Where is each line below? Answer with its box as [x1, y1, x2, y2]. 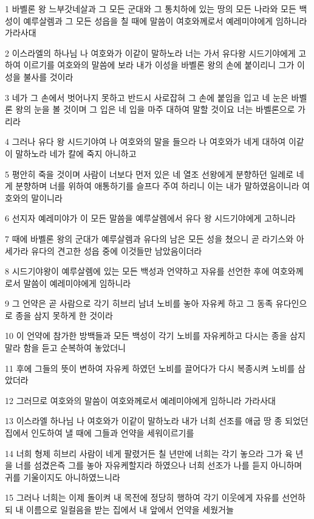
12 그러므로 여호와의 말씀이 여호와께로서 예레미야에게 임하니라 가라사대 [5, 394, 276, 406]
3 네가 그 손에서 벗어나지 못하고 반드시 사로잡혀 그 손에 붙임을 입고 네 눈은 [5, 91, 288, 103]
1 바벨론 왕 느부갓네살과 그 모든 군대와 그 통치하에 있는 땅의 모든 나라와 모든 [5, 2, 296, 15]
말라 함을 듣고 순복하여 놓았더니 [5, 341, 126, 354]
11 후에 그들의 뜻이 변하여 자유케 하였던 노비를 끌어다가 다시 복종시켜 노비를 [5, 361, 295, 374]
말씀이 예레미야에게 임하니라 [23, 276, 131, 289]
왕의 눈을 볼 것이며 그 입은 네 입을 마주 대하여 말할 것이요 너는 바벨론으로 [15, 103, 295, 116]
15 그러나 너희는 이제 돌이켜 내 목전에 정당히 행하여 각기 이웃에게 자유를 [5, 491, 279, 504]
